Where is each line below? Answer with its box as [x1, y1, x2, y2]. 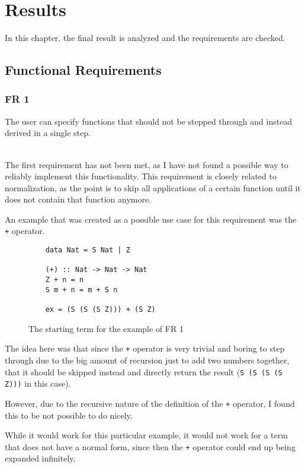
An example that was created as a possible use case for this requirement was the [5, 213, 297, 225]
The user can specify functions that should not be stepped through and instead [5, 115, 293, 127]
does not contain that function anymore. [5, 193, 152, 205]
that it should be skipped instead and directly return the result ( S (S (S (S [5, 365, 282, 378]
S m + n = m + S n [45, 285, 118, 294]
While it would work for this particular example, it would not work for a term [5, 429, 288, 441]
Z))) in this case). [5, 377, 71, 390]
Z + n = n [45, 276, 84, 284]
